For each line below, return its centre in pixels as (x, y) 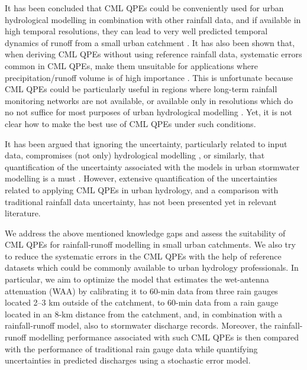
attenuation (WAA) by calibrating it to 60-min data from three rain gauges (141, 291)
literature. (23, 213)
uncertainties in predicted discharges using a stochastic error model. (128, 360)
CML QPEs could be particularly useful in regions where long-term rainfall (141, 89)
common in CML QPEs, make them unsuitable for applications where (131, 65)
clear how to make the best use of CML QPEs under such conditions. (130, 123)
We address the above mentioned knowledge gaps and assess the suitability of (145, 233)
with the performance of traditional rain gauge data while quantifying (131, 348)
